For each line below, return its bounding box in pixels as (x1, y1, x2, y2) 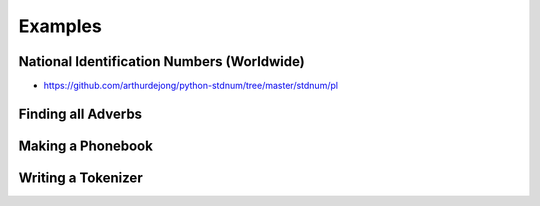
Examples (18, 15, 102, 37)
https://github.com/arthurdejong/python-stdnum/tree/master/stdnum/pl (43, 80, 339, 92)
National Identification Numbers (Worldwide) (18, 53, 305, 70)
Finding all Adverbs (18, 105, 143, 122)
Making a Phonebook (18, 137, 154, 154)
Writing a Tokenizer (18, 169, 144, 186)
